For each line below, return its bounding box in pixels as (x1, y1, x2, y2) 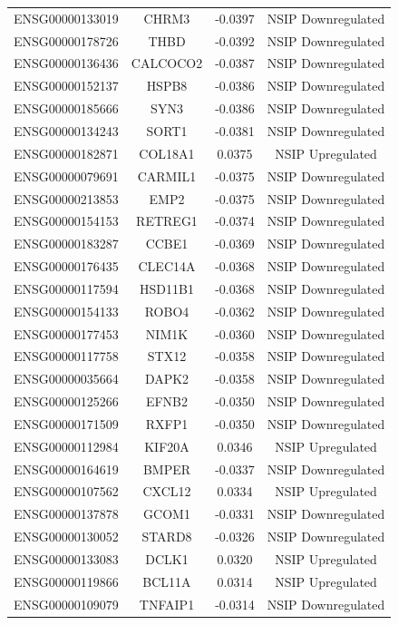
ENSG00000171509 (14, 414, 119, 433)
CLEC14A (138, 257, 196, 276)
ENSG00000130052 (14, 527, 119, 546)
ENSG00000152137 (14, 76, 119, 95)
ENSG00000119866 (14, 571, 119, 591)
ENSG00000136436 (14, 54, 119, 73)
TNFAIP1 (139, 594, 195, 613)
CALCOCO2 (131, 54, 203, 73)
